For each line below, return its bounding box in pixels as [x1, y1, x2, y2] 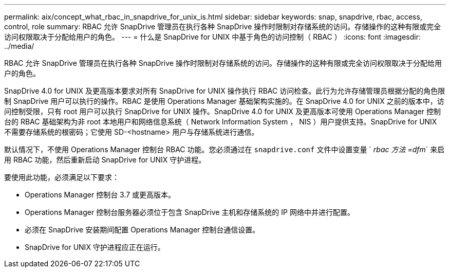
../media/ [4, 42, 34, 50]
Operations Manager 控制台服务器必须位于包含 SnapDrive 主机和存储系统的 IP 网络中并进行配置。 [25, 208, 354, 216]
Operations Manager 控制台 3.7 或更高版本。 [25, 190, 176, 199]
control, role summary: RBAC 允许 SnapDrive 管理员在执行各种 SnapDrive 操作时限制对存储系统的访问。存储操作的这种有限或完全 [4, 22, 441, 31]
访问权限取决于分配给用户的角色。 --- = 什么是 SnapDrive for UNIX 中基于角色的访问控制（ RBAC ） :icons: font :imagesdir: [4, 32, 421, 41]
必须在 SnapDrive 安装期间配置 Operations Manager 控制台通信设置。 [25, 225, 260, 234]
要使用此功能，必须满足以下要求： [4, 173, 119, 182]
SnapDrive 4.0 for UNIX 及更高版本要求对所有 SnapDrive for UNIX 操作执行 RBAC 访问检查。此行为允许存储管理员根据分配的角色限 [4, 86, 445, 95]
